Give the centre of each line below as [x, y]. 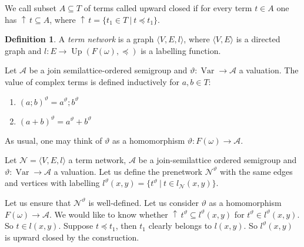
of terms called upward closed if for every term [168, 8]
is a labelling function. [181, 50]
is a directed [258, 39]
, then [126, 226]
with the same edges [256, 171]
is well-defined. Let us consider [143, 202]
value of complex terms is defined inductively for [92, 81]
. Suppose [76, 226]
